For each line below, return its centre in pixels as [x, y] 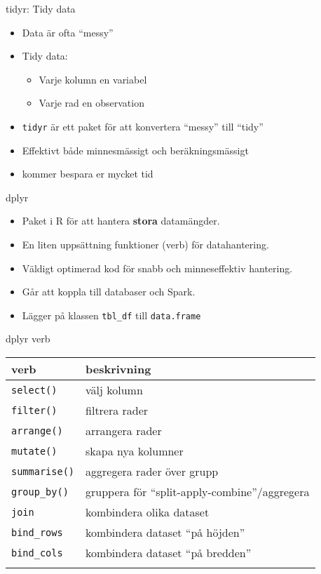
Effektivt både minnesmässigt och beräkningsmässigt [135, 150]
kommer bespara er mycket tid [88, 174]
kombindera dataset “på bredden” [169, 553]
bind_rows [37, 532]
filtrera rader [117, 411]
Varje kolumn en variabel [93, 79]
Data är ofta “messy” [68, 32]
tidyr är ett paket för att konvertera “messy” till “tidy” [143, 126]
